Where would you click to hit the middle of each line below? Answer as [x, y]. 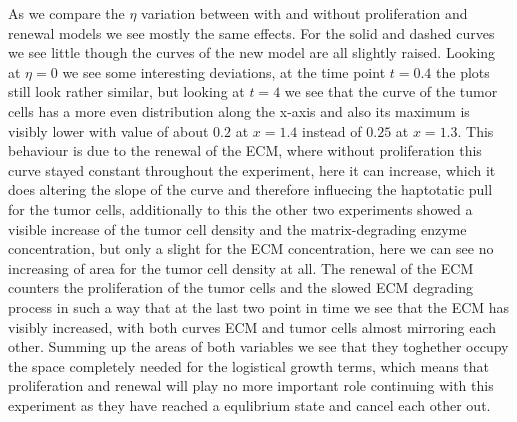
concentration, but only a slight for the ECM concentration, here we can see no [251, 248]
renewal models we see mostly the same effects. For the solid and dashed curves [251, 32]
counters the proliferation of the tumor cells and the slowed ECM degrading [240, 287]
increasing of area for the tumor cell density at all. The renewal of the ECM [241, 267]
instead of [332, 130]
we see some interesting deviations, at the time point [224, 71]
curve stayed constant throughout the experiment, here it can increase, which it [252, 169]
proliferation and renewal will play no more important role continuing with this [251, 385]
